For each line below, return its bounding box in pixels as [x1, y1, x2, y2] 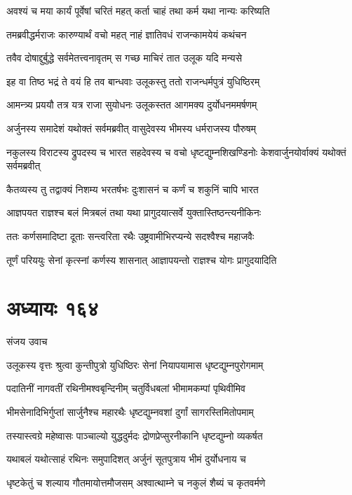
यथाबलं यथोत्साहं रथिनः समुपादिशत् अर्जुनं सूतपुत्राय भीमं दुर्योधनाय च [6, 452, 246, 466]
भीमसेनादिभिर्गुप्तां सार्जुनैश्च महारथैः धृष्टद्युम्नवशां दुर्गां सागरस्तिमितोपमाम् [6, 405, 254, 419]
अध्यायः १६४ [6, 293, 99, 322]
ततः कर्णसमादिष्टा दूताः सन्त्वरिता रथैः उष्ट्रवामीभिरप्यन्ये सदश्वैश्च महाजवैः [6, 228, 255, 243]
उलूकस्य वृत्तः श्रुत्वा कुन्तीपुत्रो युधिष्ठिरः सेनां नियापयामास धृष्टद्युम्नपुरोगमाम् [6, 357, 264, 372]
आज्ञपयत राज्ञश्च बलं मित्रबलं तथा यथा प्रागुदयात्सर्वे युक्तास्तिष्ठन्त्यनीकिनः [6, 205, 261, 220]
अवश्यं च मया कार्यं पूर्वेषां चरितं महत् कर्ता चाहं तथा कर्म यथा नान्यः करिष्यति [6, 4, 270, 18]
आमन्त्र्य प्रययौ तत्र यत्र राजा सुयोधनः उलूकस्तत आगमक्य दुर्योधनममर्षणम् [6, 97, 257, 112]
